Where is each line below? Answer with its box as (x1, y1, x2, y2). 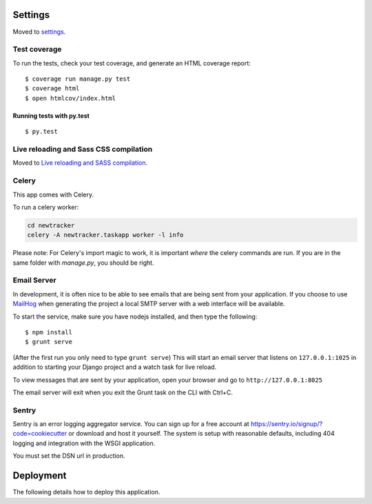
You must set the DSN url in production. (12, 452, 125, 460)
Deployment (12, 470, 67, 482)
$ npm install (25, 328, 72, 336)
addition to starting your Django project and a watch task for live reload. (12, 363, 217, 372)
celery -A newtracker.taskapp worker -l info (27, 231, 184, 239)
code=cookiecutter (12, 430, 68, 438)
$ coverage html (25, 85, 80, 92)
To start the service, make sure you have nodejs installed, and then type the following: (12, 312, 258, 321)
